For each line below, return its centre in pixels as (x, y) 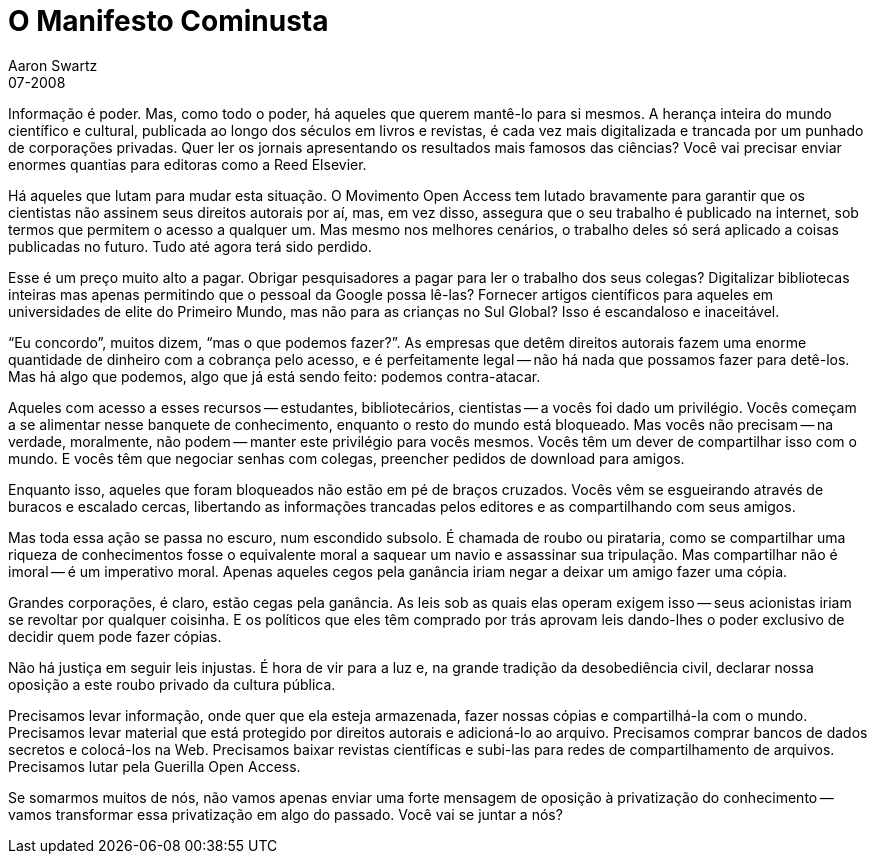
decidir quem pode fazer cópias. (115, 636)
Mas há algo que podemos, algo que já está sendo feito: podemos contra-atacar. (274, 376)
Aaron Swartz (53, 65)
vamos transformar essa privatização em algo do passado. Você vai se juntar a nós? (285, 814)
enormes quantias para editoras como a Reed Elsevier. (187, 164)
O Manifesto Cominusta (168, 21)
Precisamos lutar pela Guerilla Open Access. (154, 766)
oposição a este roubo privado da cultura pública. (172, 684)
